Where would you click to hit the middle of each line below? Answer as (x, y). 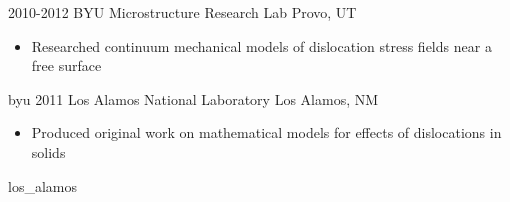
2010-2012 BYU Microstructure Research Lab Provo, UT (182, 12)
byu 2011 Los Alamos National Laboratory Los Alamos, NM (193, 98)
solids (48, 151)
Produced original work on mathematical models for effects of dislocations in (266, 132)
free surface (66, 65)
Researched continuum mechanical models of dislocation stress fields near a (261, 45)
